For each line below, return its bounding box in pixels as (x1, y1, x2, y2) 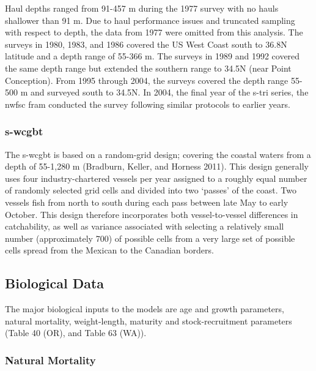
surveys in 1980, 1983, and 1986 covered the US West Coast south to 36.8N (5, 37, 287, 50)
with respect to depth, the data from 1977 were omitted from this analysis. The (5, 26, 303, 39)
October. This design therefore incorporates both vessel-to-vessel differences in (5, 208, 298, 220)
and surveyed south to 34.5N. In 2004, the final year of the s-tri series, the (30, 86, 309, 99)
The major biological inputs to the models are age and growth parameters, (5, 302, 284, 315)
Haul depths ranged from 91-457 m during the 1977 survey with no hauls (5, 2, 279, 14)
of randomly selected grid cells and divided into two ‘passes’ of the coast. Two (5, 184, 296, 197)
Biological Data (5, 274, 105, 293)
